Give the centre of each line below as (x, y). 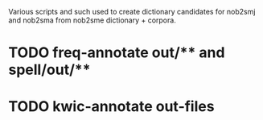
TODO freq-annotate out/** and (117, 53)
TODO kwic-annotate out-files (111, 107)
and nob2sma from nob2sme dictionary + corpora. (92, 20)
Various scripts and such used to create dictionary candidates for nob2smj (132, 12)
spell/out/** (49, 70)
